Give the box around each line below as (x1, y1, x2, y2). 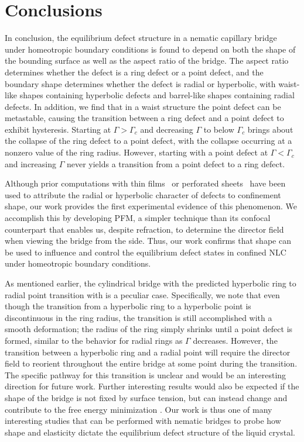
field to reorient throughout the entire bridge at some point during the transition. (5, 357, 298, 370)
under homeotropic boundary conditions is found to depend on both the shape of (5, 43, 296, 55)
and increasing (5, 157, 57, 170)
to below (203, 123, 234, 135)
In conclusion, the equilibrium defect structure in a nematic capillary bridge (5, 32, 277, 44)
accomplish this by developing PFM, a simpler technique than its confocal (5, 212, 271, 224)
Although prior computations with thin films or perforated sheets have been (5, 177, 286, 189)
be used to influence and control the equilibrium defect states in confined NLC (5, 246, 286, 258)
